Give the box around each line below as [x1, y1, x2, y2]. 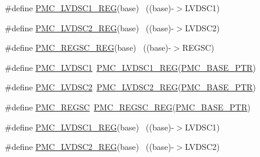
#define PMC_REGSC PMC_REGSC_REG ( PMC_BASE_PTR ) [5, 100, 251, 113]
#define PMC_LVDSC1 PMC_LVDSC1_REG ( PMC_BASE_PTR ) [5, 61, 256, 73]
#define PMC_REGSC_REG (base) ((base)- [5, 41, 171, 54]
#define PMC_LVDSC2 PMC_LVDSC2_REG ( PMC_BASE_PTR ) [5, 81, 256, 93]
